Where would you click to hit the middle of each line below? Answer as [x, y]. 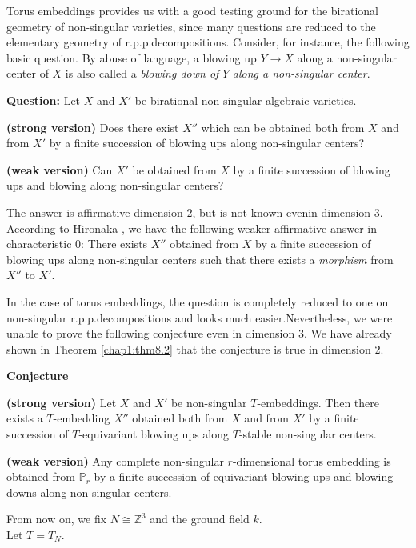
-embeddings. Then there [318, 402]
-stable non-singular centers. [308, 434]
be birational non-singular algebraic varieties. [246, 100]
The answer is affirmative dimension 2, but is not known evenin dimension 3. [195, 212]
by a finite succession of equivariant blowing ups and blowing [244, 476]
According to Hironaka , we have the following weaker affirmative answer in [192, 228]
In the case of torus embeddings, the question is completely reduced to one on [198, 301]
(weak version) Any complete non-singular [115, 460]
